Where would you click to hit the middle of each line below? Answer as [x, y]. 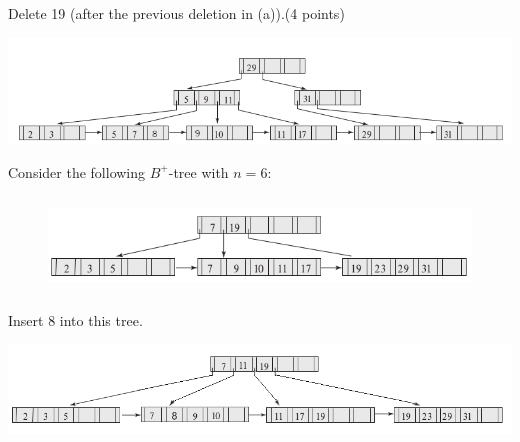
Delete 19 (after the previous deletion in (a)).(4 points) [176, 13]
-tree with [198, 171]
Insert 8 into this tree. [75, 320]
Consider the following [77, 171]
